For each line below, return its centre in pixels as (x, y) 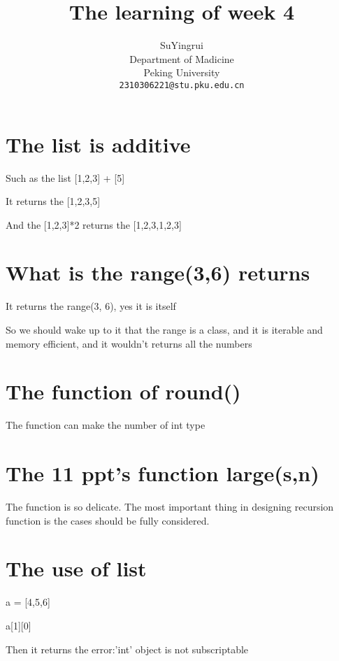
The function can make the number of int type (106, 425)
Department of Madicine (182, 58)
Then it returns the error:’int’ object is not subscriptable (127, 649)
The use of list (76, 568)
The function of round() (123, 391)
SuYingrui (182, 45)
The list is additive (98, 144)
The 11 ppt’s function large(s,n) (163, 473)
